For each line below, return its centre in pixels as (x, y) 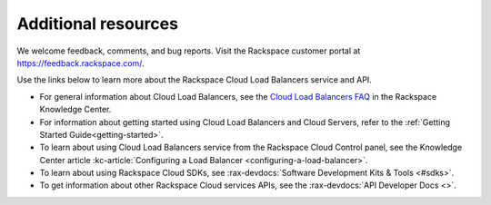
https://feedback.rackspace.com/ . (80, 63)
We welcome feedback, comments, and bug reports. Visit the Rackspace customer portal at (189, 51)
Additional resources (98, 24)
